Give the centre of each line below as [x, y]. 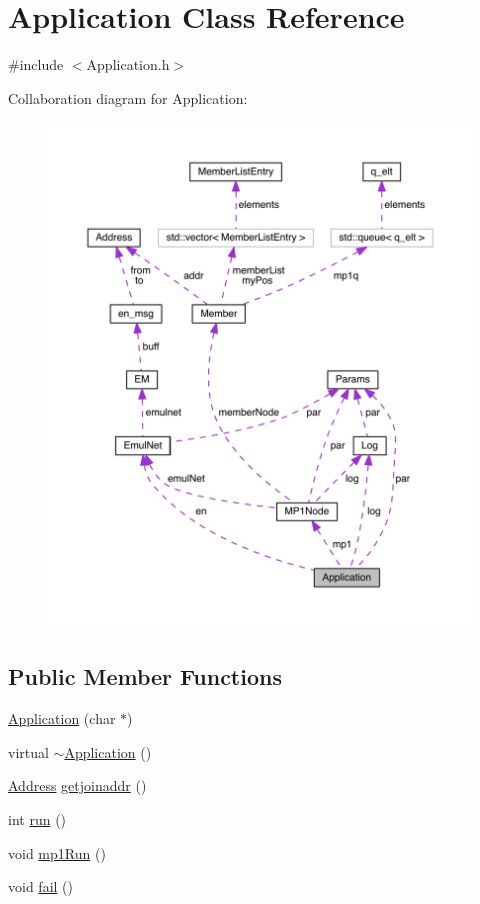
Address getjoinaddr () [77, 785]
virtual [28, 751]
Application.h [128, 64]
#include [36, 64]
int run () [37, 818]
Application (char [62, 718]
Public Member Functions [145, 676]
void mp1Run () [57, 852]
